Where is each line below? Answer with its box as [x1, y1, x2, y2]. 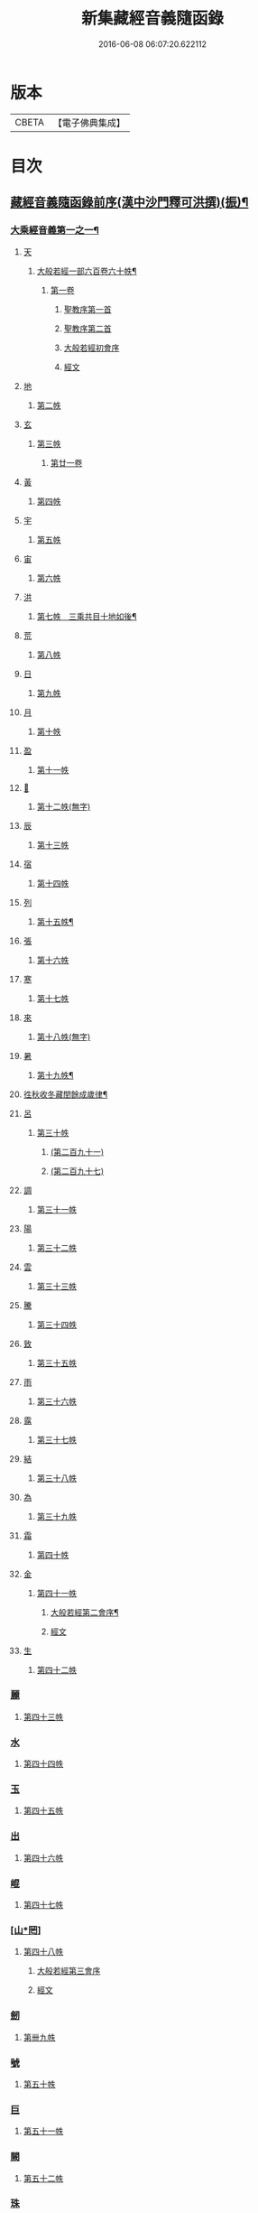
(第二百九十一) [50, 1146, 105, 1157]
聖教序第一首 [63, 303, 112, 314]
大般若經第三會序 [36, 1966, 101, 1976]
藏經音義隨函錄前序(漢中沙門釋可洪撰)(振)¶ [10, 195, 249, 210]
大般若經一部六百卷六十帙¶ [36, 265, 138, 276]
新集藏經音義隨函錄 [80, 8, 224, 29]
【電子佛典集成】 [52, 116, 125, 129]
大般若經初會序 [63, 342, 120, 353]
